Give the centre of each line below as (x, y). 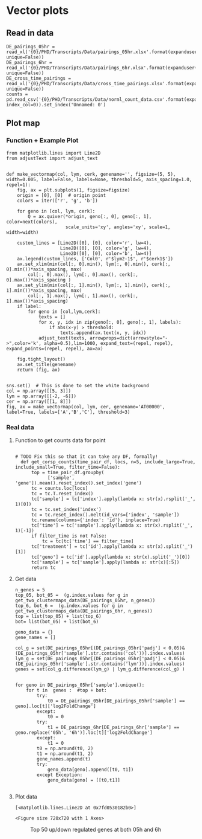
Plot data (26, 796)
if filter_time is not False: (69, 536)
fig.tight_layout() (41, 359)
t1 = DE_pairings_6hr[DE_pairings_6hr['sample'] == (113, 727)
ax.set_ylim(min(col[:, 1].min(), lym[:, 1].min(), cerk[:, (94, 285)
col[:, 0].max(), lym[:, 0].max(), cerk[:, (83, 275)
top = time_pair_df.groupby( (68, 472)
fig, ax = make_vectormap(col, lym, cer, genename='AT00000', (86, 407)
